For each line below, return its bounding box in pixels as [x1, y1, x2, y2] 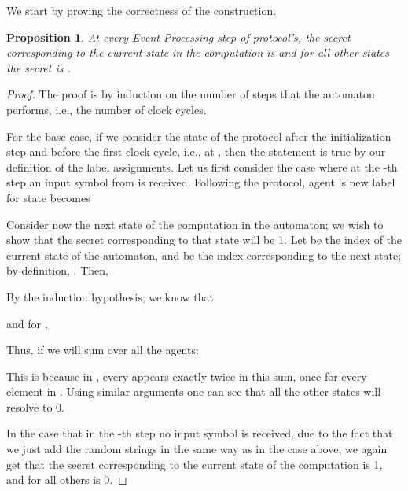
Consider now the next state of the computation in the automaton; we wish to [6, 216, 384, 232]
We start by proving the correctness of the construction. [6, 2, 277, 18]
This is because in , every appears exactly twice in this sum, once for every [6, 367, 367, 384]
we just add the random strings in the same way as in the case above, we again [6, 441, 388, 457]
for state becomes [6, 189, 90, 205]
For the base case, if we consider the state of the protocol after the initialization [6, 127, 391, 144]
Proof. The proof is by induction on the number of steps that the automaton [6, 86, 375, 102]
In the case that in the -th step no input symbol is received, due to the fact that [6, 425, 393, 441]
